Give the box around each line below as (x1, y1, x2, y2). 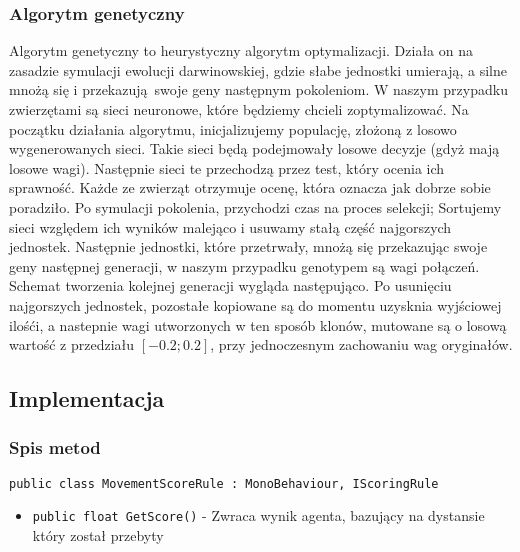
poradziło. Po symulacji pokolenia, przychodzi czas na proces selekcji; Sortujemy (9, 196, 502, 217)
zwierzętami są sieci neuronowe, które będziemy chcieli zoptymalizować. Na (9, 99, 469, 119)
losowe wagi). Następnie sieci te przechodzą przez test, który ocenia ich (9, 157, 445, 178)
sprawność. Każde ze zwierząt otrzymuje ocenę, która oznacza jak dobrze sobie (9, 177, 491, 198)
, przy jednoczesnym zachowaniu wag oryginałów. (210, 334, 513, 355)
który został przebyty (32, 525, 164, 546)
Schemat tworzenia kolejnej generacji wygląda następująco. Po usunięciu (9, 275, 452, 296)
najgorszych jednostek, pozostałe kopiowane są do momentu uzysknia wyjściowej (9, 294, 502, 315)
